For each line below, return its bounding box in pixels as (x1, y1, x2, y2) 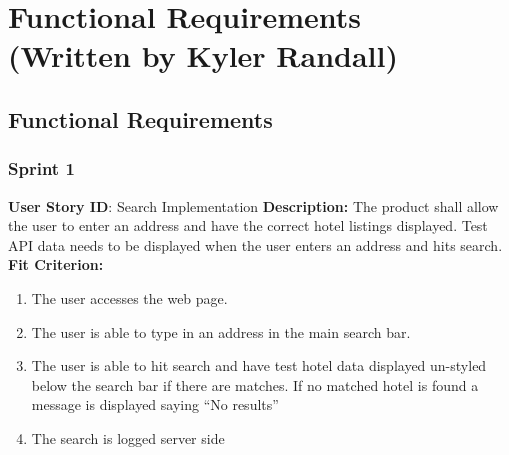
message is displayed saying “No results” (31, 394, 279, 415)
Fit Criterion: (8, 254, 104, 275)
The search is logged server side (31, 427, 225, 448)
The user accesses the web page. (31, 287, 228, 308)
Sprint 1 (8, 156, 75, 181)
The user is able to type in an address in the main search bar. (31, 321, 411, 342)
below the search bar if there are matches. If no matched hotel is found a (31, 374, 479, 395)
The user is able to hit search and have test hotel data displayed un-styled (31, 355, 487, 376)
